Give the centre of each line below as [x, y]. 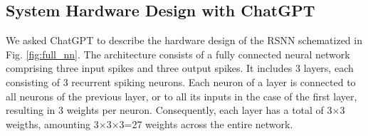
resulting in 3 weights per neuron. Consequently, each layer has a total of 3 [169, 110]
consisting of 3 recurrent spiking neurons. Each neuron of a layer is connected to [181, 82]
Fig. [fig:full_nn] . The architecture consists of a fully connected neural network [178, 54]
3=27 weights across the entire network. [206, 124]
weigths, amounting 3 [52, 124]
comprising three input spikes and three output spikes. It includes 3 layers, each [180, 68]
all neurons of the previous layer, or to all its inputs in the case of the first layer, [182, 96]
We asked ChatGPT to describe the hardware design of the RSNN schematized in [184, 40]
